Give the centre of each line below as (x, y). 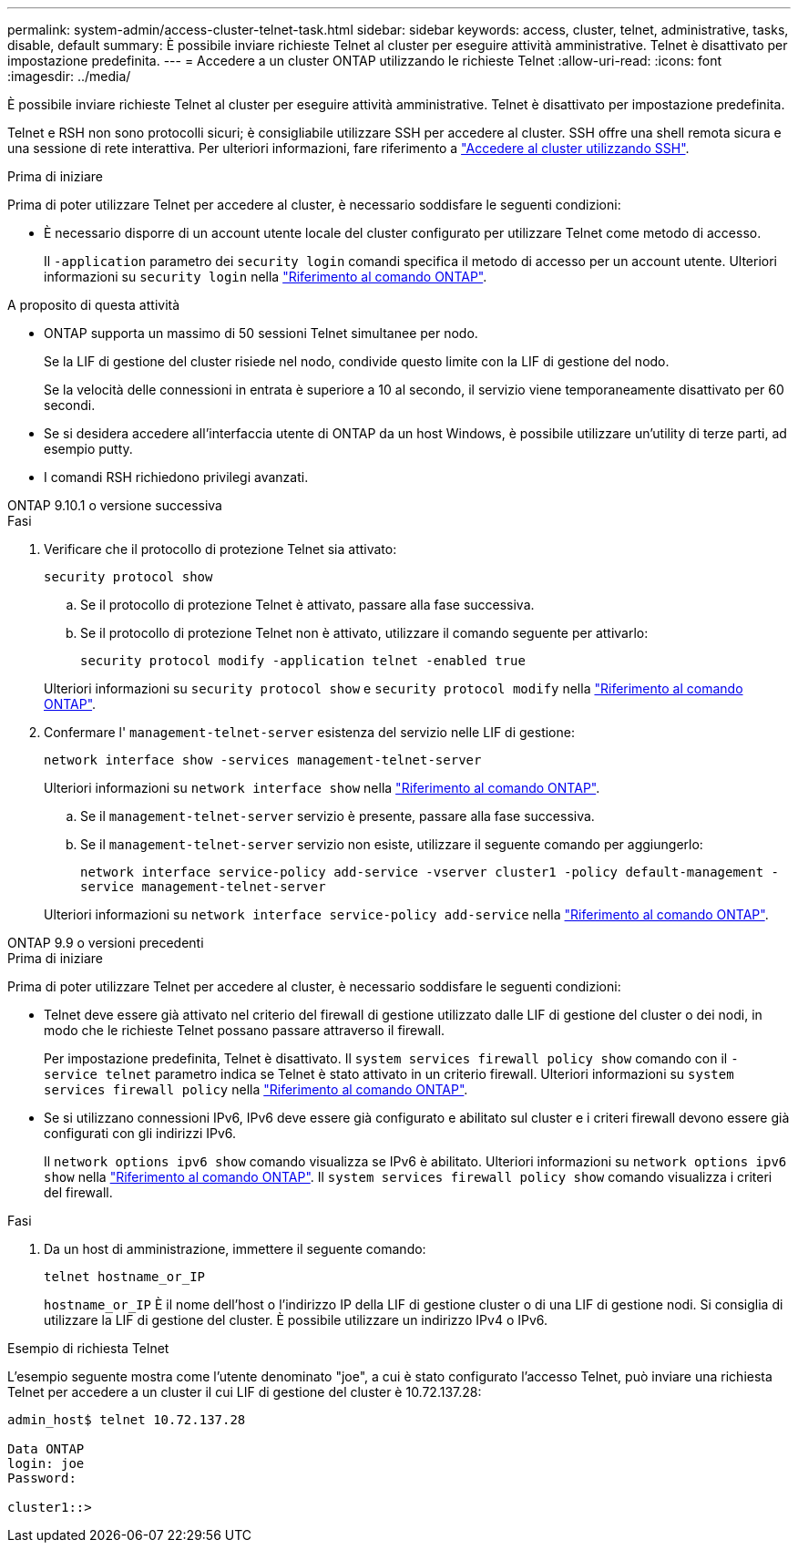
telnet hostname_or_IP (125, 1277)
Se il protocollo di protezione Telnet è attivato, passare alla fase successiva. (307, 605)
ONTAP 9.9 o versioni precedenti (106, 943)
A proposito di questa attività (94, 305)
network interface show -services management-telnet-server (263, 760)
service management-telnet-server (203, 887)
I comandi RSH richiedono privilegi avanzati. (176, 477)
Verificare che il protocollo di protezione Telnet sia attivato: (220, 549)
